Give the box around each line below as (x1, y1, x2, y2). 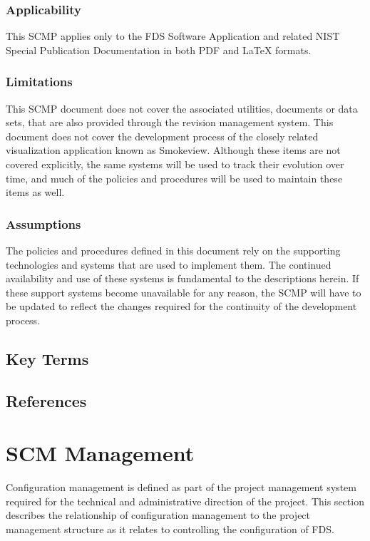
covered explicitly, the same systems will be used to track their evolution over (6, 157, 344, 171)
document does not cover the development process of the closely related (6, 128, 319, 143)
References (6, 389, 87, 411)
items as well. (6, 185, 65, 200)
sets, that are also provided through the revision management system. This (6, 115, 334, 130)
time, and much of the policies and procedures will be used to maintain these (6, 170, 343, 185)
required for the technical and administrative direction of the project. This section (6, 493, 364, 508)
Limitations (6, 73, 73, 91)
